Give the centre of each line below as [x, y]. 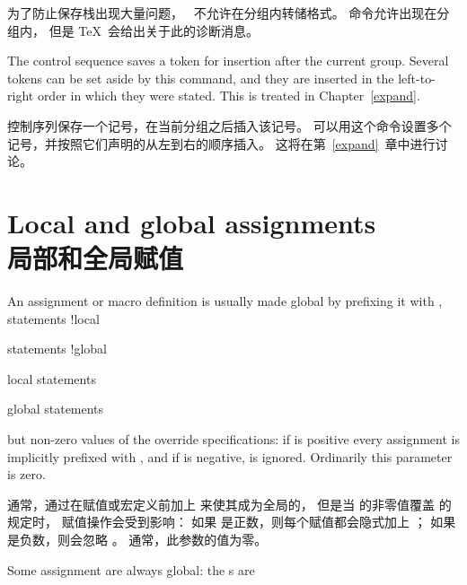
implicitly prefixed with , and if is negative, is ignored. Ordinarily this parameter [230, 456]
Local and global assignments [192, 222]
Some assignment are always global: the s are [131, 569]
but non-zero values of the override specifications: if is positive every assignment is [233, 439]
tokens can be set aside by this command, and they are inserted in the [201, 78]
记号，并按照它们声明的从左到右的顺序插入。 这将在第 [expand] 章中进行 [221, 143]
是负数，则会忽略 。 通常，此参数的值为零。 [137, 539]
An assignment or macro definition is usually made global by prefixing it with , [225, 301]
